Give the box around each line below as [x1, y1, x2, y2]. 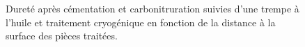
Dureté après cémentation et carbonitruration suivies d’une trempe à [6, 1, 299, 15]
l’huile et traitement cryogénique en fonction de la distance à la [6, 15, 276, 29]
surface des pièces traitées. [6, 28, 118, 43]
